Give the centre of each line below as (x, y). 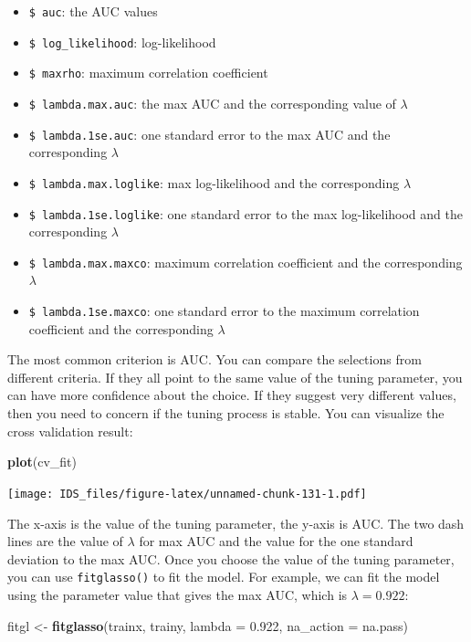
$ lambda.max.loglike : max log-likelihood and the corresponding (214, 182)
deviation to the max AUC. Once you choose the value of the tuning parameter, (231, 558)
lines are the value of (65, 541)
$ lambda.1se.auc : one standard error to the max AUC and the (209, 134)
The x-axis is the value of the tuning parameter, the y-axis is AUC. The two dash (236, 523)
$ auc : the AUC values (93, 11)
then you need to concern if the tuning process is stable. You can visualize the (226, 413)
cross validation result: (70, 431)
